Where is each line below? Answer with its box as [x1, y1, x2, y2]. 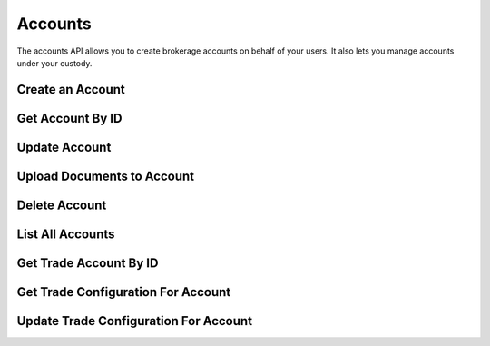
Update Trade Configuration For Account [16, 313, 253, 329]
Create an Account [16, 82, 126, 97]
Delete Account [16, 197, 107, 213]
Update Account [16, 139, 112, 154]
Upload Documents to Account [16, 168, 195, 183]
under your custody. [16, 57, 93, 68]
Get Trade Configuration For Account [16, 284, 231, 300]
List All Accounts [16, 226, 115, 242]
